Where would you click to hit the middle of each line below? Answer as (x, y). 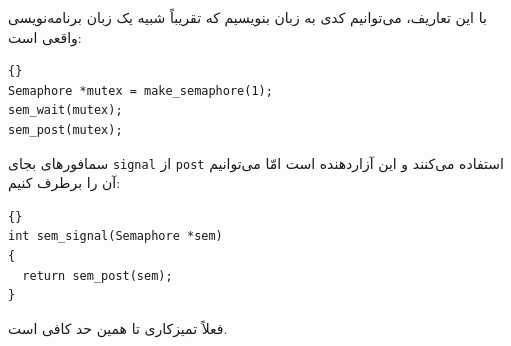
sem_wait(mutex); (65, 110)
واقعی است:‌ (45, 36)
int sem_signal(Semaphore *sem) (115, 236)
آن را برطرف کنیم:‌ (64, 182)
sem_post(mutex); (65, 129)
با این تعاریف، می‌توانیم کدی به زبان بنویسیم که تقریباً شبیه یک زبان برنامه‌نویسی (247, 17)
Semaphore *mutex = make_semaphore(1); (140, 90)
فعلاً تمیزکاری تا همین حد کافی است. (118, 327)
